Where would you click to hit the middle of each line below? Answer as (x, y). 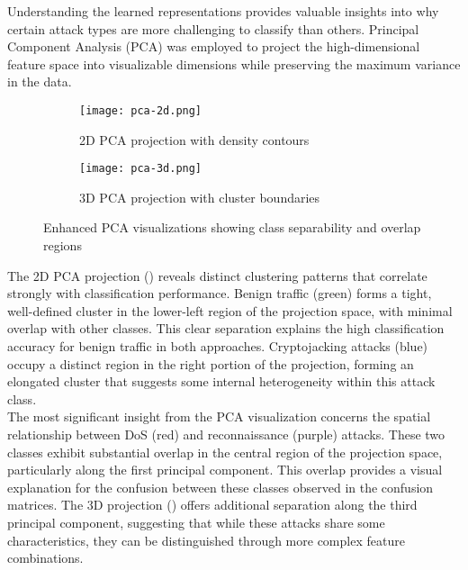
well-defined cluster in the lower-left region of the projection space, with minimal (230, 310)
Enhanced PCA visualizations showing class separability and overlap (232, 227)
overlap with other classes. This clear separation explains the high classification (226, 328)
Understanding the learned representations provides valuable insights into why (223, 11)
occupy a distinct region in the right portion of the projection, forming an (211, 363)
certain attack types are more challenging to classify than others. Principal (213, 28)
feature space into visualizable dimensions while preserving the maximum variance (234, 63)
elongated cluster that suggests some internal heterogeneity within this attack (221, 381)
